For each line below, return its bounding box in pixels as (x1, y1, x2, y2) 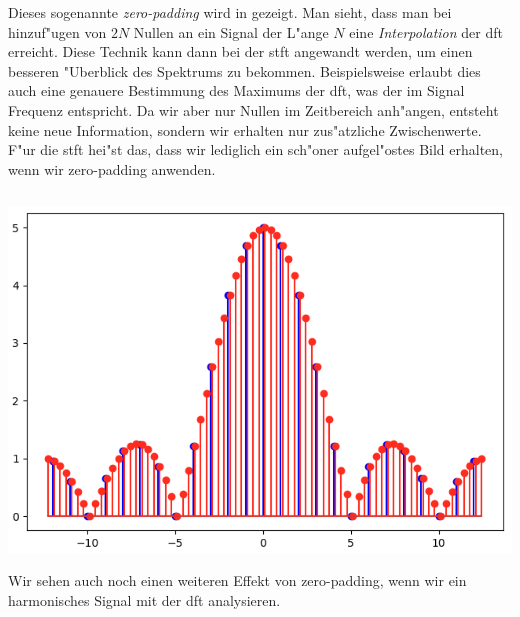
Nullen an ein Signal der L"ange (133, 21, 329, 42)
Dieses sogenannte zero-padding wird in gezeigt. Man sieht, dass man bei (8, 2, 452, 22)
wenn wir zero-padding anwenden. (8, 158, 216, 179)
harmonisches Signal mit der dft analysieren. (8, 589, 281, 610)
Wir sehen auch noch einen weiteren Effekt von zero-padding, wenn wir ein (8, 570, 467, 591)
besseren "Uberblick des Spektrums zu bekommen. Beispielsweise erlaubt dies (8, 60, 481, 81)
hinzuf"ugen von (8, 21, 107, 42)
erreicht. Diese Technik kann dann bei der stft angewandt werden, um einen (8, 41, 473, 62)
